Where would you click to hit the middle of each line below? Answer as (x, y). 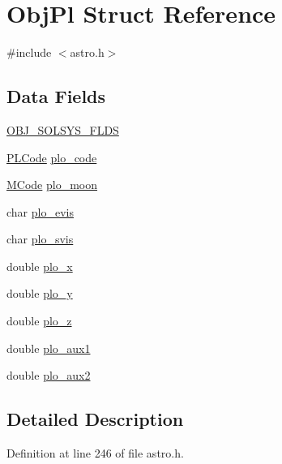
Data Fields (56, 96)
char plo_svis (40, 239)
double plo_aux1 (49, 348)
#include (29, 52)
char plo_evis (40, 211)
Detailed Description (95, 419)
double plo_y (40, 293)
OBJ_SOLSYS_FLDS (63, 129)
